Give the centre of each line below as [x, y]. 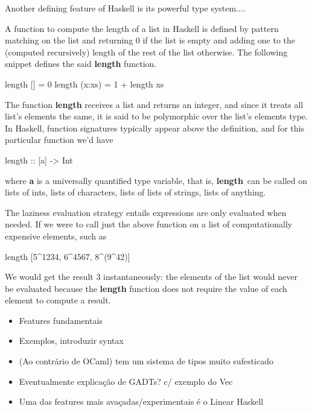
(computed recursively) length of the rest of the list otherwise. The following [146, 52]
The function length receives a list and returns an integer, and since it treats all [154, 104]
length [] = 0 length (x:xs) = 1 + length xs [84, 84]
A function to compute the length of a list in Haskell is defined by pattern [142, 28]
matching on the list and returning [69, 40]
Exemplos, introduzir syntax [71, 341]
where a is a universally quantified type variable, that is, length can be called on [156, 180]
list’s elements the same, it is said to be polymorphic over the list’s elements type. [156, 116]
